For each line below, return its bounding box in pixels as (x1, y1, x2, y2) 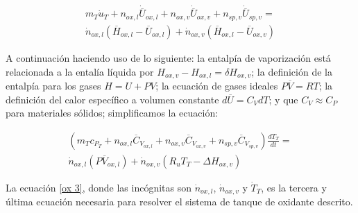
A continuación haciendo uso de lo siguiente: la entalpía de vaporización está (6, 50, 331, 65)
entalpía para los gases (6, 78, 101, 92)
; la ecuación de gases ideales (155, 78, 278, 92)
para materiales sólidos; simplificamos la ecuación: (6, 105, 219, 120)
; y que (268, 92, 298, 106)
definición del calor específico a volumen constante (6, 92, 219, 106)
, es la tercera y (261, 180, 327, 194)
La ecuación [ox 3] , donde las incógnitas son (6, 180, 191, 194)
